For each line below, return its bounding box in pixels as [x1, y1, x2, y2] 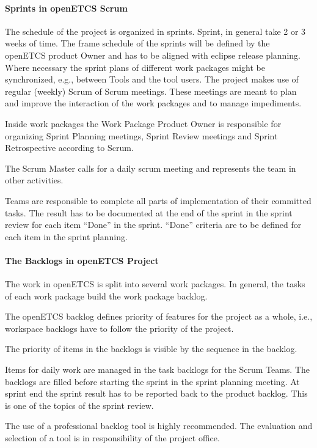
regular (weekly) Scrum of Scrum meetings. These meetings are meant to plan [5, 84, 297, 97]
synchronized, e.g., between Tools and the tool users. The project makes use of [5, 73, 299, 86]
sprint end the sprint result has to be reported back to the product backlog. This [5, 387, 308, 400]
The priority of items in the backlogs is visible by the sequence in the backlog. [5, 342, 297, 355]
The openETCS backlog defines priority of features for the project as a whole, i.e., [5, 310, 313, 323]
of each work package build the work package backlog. [5, 289, 208, 302]
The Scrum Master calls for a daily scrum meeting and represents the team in [5, 161, 296, 174]
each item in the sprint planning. [5, 230, 128, 243]
